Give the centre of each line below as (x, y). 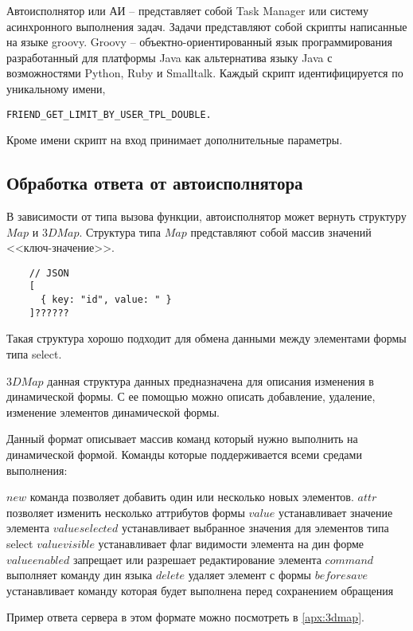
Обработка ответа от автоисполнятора (155, 183)
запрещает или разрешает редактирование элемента (197, 559)
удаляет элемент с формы (250, 575)
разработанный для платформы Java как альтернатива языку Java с (169, 57)
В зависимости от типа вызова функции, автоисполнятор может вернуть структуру (206, 216)
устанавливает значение (336, 512)
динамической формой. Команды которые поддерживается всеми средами (184, 454)
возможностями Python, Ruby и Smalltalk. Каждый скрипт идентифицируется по (205, 73)
